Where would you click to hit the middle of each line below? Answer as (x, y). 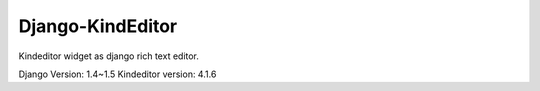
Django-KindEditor (98, 26)
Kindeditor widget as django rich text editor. (109, 56)
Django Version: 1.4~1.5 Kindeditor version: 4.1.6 (117, 74)
